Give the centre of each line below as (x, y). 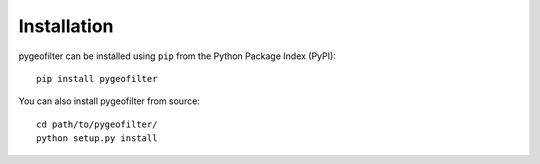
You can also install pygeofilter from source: (109, 101)
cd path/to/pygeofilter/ (97, 124)
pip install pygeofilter (97, 78)
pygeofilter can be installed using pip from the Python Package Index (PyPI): (177, 56)
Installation (66, 26)
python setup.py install (97, 138)
